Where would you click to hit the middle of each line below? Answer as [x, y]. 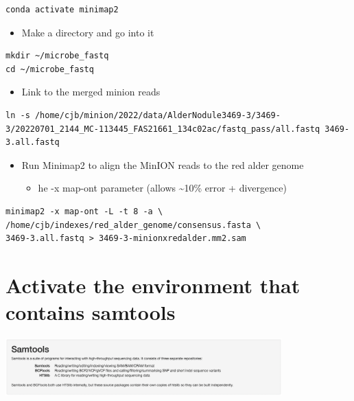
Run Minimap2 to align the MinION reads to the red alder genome [163, 164]
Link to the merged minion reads [91, 92]
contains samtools [91, 312]
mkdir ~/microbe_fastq [57, 56]
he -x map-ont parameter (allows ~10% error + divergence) [162, 188]
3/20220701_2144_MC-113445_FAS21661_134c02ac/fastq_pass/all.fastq [163, 129]
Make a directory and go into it [88, 32]
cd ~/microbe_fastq [50, 69]
